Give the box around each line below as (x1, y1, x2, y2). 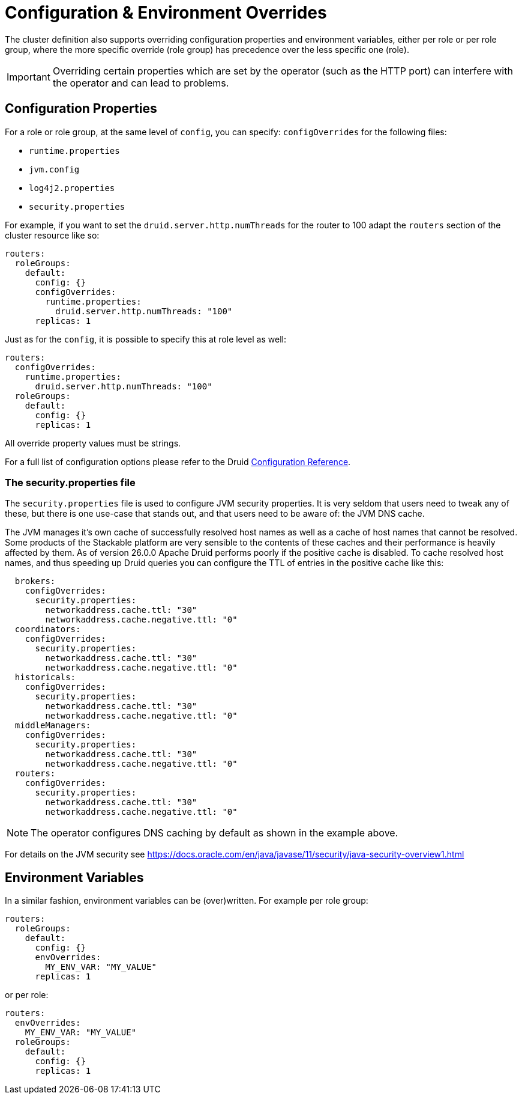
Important (7, 70, 50, 83)
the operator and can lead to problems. (52, 76, 229, 89)
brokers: (14, 576, 56, 586)
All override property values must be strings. (5, 437, 181, 448)
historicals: (14, 672, 76, 683)
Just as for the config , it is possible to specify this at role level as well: (5, 333, 286, 344)
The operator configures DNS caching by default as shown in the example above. (31, 827, 398, 839)
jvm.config (29, 164, 80, 174)
